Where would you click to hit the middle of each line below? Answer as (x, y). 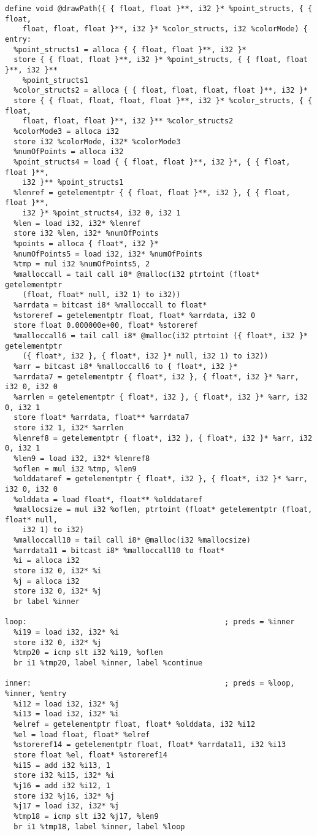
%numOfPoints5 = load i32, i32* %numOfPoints (108, 254)
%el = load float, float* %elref (82, 734)
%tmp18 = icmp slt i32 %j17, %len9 (86, 816)
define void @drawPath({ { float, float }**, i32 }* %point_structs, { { (159, 9)
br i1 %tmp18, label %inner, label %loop (99, 826)
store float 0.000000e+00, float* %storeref (106, 326)
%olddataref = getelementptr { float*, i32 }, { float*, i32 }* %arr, (161, 479)
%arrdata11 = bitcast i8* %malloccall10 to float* (119, 550)
